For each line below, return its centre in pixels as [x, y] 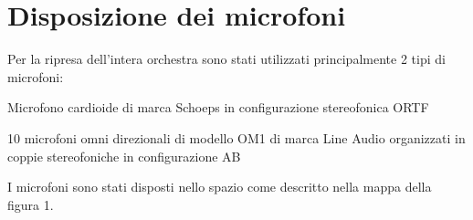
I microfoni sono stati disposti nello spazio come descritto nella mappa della [220, 187]
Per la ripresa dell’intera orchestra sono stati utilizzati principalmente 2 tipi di [226, 59]
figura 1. [31, 204]
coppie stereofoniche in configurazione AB [124, 156]
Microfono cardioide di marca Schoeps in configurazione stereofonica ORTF [218, 107]
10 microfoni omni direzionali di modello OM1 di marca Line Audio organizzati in [236, 137]
